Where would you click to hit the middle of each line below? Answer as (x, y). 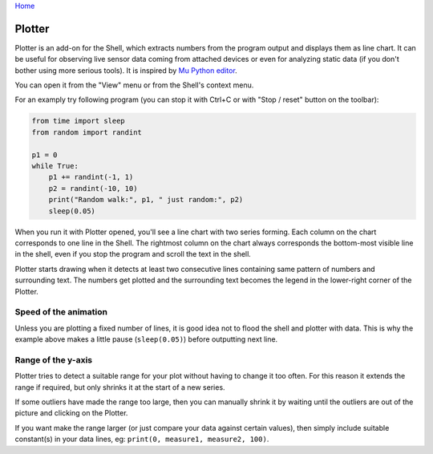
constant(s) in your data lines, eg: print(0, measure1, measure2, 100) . (142, 439)
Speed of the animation (61, 312)
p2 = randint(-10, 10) (93, 188)
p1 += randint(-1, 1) (91, 177)
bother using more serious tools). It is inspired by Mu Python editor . (126, 70)
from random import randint (87, 132)
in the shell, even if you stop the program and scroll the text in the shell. (133, 254)
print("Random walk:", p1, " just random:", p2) (146, 200)
